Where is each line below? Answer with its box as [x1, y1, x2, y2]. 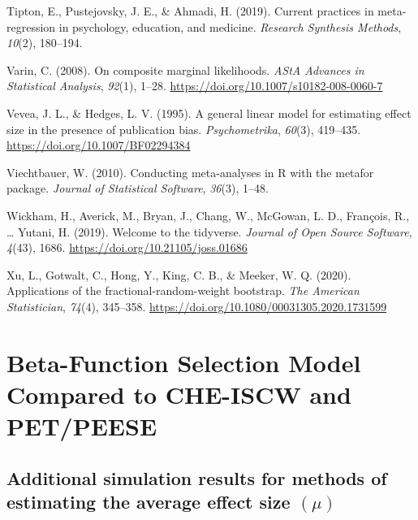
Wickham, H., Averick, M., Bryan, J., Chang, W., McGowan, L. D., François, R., [6, 206, 410, 223]
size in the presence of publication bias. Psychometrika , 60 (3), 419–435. [6, 120, 361, 137]
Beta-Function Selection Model [6, 345, 361, 379]
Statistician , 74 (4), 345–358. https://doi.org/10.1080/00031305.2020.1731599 [6, 297, 387, 314]
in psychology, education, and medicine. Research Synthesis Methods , [58, 18, 402, 35]
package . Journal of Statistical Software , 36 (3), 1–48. [6, 180, 269, 197]
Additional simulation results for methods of [6, 465, 387, 490]
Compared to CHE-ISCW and [6, 377, 351, 410]
